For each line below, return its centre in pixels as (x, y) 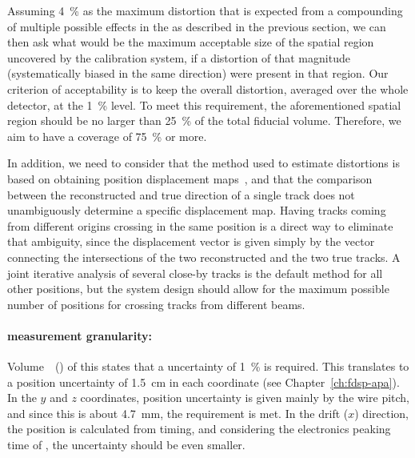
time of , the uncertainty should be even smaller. (126, 445)
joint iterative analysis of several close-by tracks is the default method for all (195, 273)
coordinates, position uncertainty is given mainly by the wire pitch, (245, 398)
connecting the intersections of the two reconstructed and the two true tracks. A (204, 257)
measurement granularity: (80, 335)
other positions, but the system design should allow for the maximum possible (198, 289)
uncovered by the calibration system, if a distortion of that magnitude (179, 57)
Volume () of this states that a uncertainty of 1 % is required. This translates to (208, 366)
